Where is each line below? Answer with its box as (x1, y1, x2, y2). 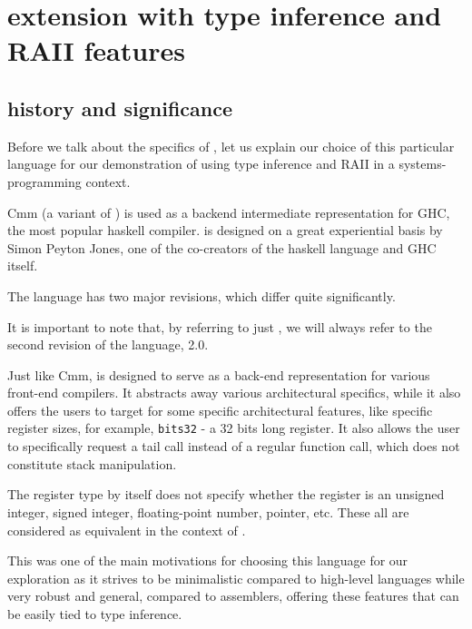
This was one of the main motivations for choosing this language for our (7, 551, 408, 570)
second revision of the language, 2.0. (7, 335, 209, 354)
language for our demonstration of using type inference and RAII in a (7, 154, 395, 173)
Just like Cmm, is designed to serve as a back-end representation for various (7, 365, 430, 384)
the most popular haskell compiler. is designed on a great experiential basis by (7, 221, 443, 240)
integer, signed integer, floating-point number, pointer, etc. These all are (7, 502, 409, 521)
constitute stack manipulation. (7, 454, 177, 473)
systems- (398, 154, 447, 173)
